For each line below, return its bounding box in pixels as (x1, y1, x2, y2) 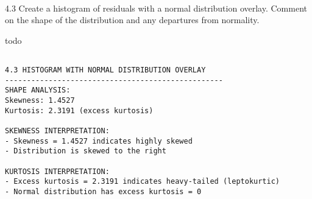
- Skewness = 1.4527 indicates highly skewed (5, 136, 193, 145)
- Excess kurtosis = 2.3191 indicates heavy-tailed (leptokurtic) (5, 177, 280, 186)
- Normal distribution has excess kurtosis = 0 (5, 187, 202, 196)
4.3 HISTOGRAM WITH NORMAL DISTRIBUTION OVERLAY (5, 66, 206, 75)
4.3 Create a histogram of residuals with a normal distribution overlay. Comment (5, 1, 307, 14)
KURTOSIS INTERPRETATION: (5, 167, 110, 176)
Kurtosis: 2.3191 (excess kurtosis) (5, 106, 154, 115)
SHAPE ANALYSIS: (5, 86, 71, 95)
